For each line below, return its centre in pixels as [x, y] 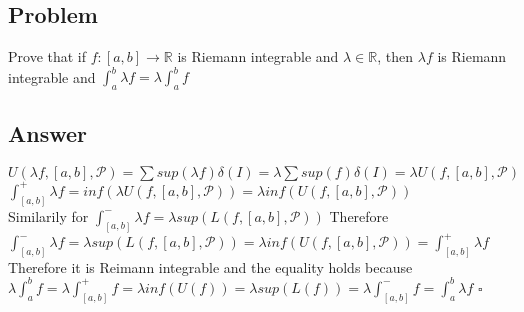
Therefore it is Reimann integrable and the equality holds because [210, 266]
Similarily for [48, 215]
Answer [48, 133]
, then [395, 56]
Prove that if [47, 56]
